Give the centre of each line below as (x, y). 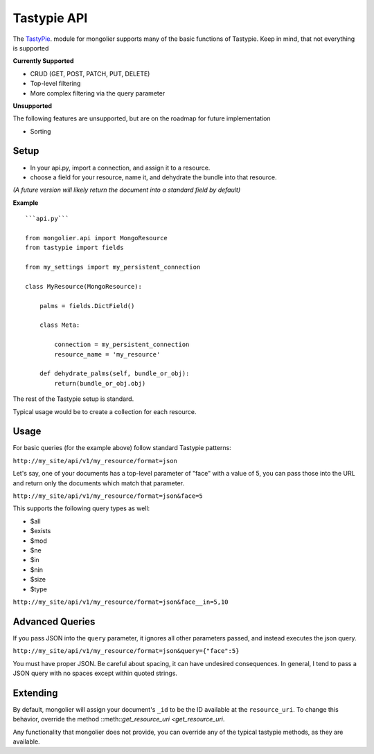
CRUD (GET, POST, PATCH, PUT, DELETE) (90, 73)
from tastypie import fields (74, 248)
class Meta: (60, 325)
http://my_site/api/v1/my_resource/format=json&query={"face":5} (126, 651)
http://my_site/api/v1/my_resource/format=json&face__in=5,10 (121, 602)
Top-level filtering (55, 84)
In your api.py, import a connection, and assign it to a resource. (120, 168)
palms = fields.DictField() (87, 306)
